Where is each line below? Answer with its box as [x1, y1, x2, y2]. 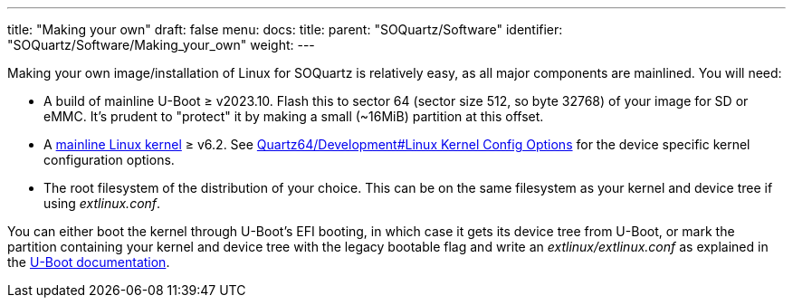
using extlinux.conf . [43, 195, 161, 211]
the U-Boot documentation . [7, 254, 170, 270]
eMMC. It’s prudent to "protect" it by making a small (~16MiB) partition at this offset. [43, 109, 544, 124]
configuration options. [43, 152, 175, 167]
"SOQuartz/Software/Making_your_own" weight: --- [7, 37, 315, 52]
